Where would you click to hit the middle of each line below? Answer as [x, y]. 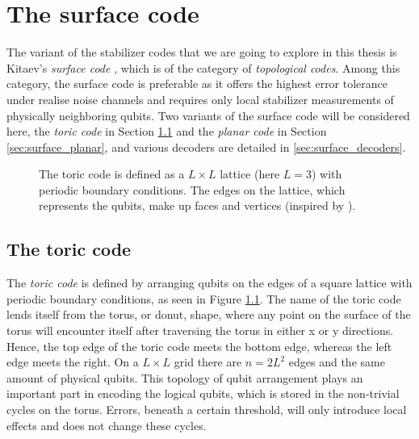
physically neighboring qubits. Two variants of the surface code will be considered [208, 115]
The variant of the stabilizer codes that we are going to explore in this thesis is [202, 52]
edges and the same [337, 362]
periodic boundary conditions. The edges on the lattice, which [192, 189]
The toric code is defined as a [112, 174]
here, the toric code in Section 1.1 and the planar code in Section [167, 131]
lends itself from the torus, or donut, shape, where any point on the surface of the [209, 314]
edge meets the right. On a [73, 362]
